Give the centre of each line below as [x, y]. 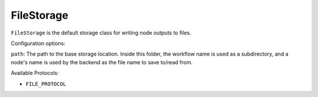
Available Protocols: [35, 73]
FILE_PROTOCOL [46, 84]
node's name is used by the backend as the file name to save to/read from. [102, 62]
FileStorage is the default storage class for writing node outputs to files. [101, 33]
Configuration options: [38, 43]
